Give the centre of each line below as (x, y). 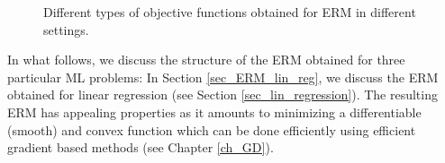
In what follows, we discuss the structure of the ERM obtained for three (206, 60)
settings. (66, 29)
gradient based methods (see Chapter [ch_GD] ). (141, 147)
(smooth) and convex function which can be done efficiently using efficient (212, 129)
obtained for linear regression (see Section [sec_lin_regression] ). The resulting (222, 94)
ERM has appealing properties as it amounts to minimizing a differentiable (214, 112)
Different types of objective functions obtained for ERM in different (230, 12)
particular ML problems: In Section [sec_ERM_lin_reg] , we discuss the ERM (223, 77)
